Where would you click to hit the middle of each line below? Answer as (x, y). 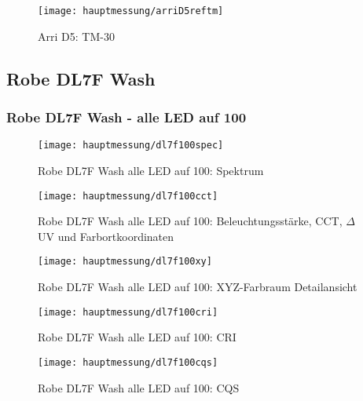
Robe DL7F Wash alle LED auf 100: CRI (137, 337)
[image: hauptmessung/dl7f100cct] (128, 196)
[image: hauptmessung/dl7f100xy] (125, 262)
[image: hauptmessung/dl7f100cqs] (128, 362)
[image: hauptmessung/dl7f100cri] (128, 312)
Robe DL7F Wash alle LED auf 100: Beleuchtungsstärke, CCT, (190, 221)
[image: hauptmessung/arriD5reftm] (131, 11)
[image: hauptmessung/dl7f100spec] (131, 146)
